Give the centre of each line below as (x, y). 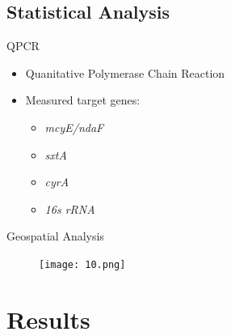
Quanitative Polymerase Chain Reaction (125, 72)
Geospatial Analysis (55, 236)
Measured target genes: (83, 100)
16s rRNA (70, 208)
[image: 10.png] (82, 264)
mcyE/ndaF (74, 127)
